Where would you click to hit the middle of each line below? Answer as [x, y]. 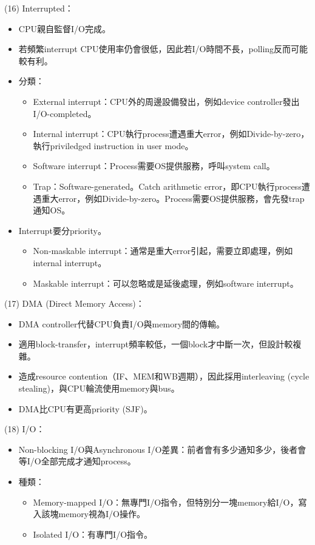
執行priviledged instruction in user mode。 [113, 145]
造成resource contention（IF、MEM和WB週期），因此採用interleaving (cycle [164, 376]
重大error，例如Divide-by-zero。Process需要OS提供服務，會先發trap [173, 198]
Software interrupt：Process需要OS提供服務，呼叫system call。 [154, 166]
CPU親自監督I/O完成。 [64, 28]
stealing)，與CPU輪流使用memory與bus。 [99, 388]
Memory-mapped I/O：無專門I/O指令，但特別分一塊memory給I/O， [166, 502]
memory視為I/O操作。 [102, 514]
